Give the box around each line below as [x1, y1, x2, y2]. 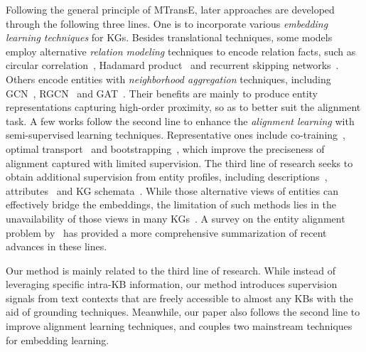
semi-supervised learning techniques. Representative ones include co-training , [6, 127, 345, 142]
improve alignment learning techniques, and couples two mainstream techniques [6, 319, 352, 334]
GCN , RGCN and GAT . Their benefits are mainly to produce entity [6, 85, 318, 100]
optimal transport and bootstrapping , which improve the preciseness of [6, 141, 325, 156]
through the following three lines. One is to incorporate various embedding [6, 16, 328, 31]
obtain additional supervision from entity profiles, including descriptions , [6, 169, 328, 184]
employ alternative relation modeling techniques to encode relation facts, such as [6, 43, 356, 58]
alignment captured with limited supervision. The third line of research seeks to [6, 155, 353, 170]
